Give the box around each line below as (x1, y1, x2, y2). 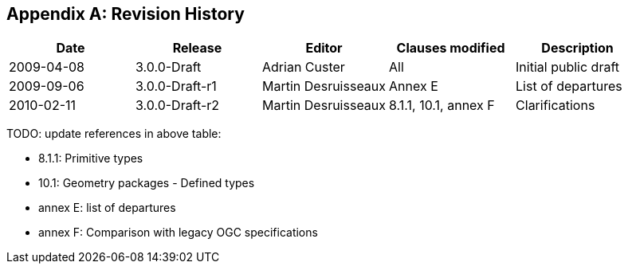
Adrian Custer (262, 59, 345, 76)
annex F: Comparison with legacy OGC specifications (38, 225, 318, 240)
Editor (305, 40, 343, 57)
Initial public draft (516, 59, 620, 76)
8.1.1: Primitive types (38, 151, 143, 166)
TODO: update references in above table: (6, 127, 222, 141)
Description (541, 40, 614, 57)
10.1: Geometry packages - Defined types (38, 176, 255, 190)
